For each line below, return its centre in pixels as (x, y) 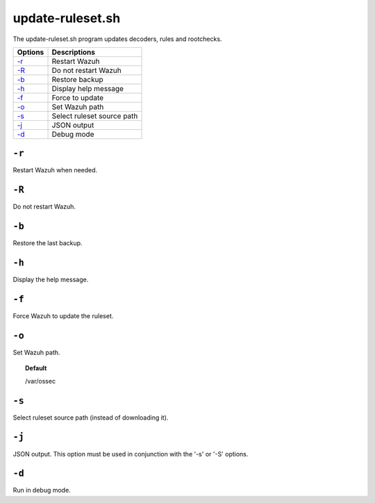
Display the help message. (51, 280)
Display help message (88, 88)
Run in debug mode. (42, 490)
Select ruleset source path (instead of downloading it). (91, 418)
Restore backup (77, 79)
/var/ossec (40, 381)
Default (36, 368)
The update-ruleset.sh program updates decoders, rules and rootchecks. (117, 39)
